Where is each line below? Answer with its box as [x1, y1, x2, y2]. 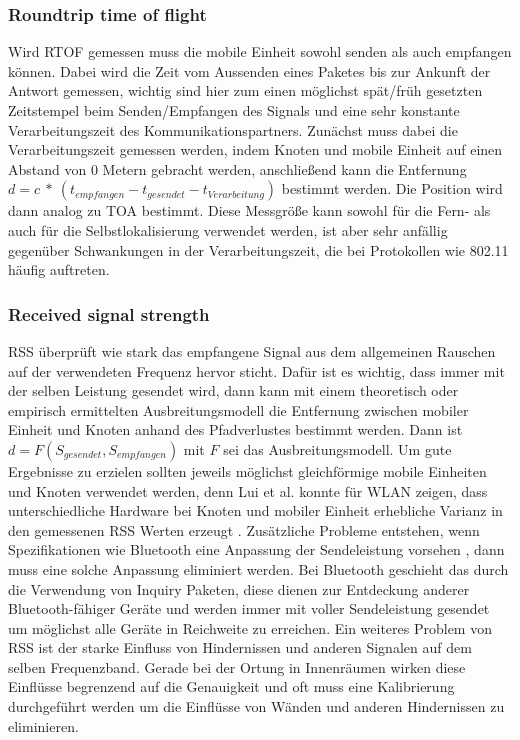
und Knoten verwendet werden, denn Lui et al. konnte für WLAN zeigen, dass [8, 480, 488, 501]
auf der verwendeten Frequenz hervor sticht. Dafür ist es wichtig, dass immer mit [8, 360, 505, 381]
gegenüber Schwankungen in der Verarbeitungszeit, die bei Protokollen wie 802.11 [8, 239, 509, 260]
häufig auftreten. [8, 259, 110, 280]
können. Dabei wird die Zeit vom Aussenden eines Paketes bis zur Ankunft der [8, 60, 491, 81]
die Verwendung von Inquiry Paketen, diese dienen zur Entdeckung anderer [8, 578, 470, 599]
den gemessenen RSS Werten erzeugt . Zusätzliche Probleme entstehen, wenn [8, 519, 480, 540]
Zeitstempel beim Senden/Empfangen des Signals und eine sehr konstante [8, 100, 460, 120]
